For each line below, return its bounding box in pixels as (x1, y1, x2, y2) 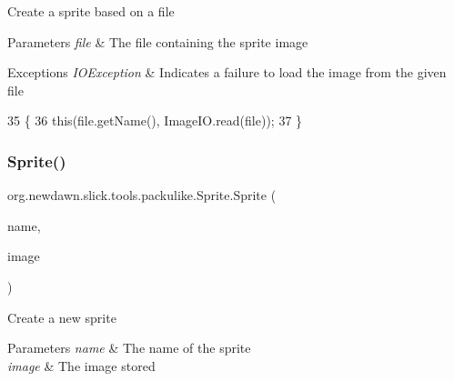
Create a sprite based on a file (7, 2, 175, 20)
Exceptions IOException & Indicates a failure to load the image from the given (7, 63, 447, 82)
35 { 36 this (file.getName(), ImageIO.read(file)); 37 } (7, 111, 303, 130)
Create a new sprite (7, 307, 116, 326)
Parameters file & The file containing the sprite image (7, 32, 308, 51)
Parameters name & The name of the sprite (7, 338, 251, 357)
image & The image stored (7, 356, 156, 375)
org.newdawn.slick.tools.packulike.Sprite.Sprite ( (7, 185, 277, 205)
